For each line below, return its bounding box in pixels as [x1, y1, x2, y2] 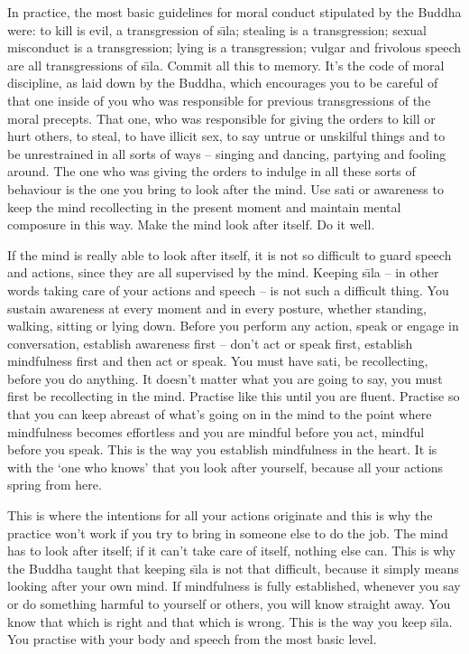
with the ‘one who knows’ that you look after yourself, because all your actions [7, 457, 444, 476]
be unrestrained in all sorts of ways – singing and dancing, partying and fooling [7, 144, 446, 163]
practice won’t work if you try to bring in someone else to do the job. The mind [7, 523, 448, 542]
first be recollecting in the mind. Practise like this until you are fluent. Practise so [7, 387, 460, 406]
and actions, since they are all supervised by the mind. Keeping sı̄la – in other [7, 263, 439, 282]
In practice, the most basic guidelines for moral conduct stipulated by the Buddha [7, 3, 462, 21]
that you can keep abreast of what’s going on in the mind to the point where [7, 405, 432, 424]
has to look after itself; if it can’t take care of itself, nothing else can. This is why [7, 541, 456, 560]
